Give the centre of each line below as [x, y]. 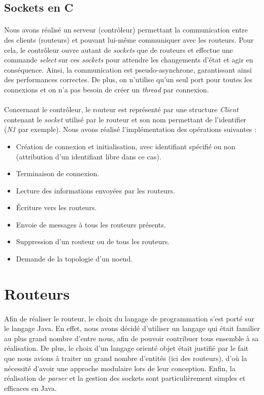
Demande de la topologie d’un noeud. [74, 259]
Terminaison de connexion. [58, 173]
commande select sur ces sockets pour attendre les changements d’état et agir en [129, 60]
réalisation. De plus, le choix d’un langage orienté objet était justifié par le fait [126, 348]
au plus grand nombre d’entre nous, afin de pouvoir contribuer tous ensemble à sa [131, 338]
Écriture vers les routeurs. [56, 207]
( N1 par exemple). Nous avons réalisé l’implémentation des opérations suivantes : [130, 129]
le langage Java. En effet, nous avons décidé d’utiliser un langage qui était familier [132, 328]
